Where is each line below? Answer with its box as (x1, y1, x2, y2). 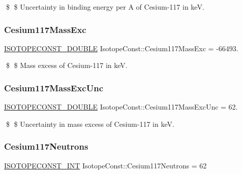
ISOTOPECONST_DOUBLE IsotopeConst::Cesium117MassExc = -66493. (4, 43, 238, 53)
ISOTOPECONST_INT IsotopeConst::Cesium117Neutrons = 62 (4, 160, 207, 170)
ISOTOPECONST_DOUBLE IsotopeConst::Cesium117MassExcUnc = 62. (4, 101, 238, 112)
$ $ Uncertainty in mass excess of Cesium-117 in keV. (6, 118, 174, 129)
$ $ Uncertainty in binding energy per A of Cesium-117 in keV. (6, 2, 204, 12)
